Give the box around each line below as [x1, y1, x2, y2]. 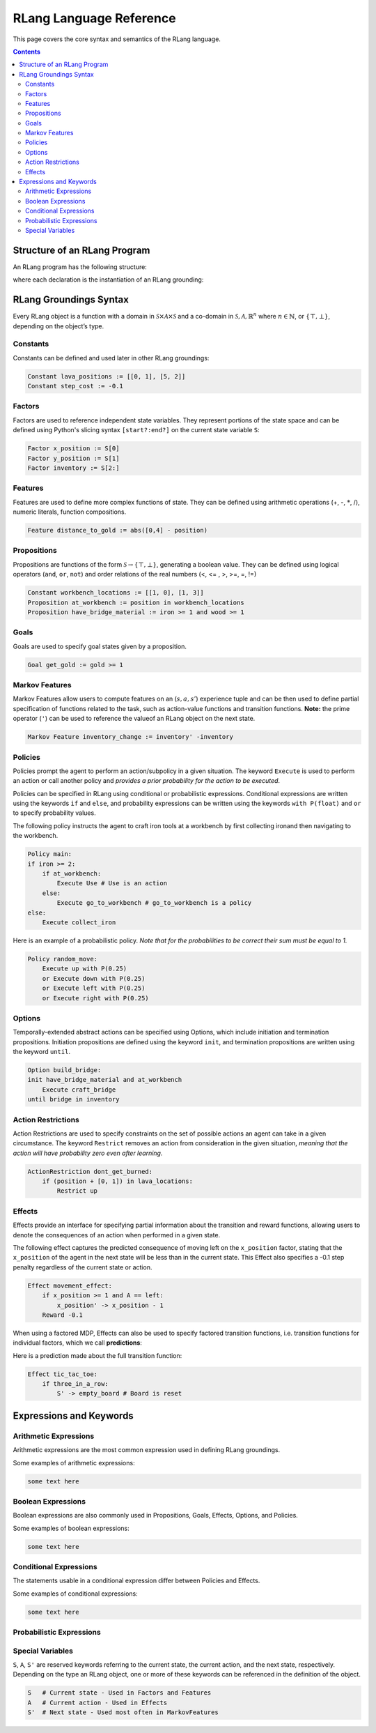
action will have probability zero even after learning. [13, 1149, 163, 1157]
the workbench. [13, 832, 58, 840]
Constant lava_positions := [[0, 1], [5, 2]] [27, 372, 186, 380]
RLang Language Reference [13, 10, 177, 26]
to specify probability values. [13, 809, 97, 817]
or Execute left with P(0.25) [42, 984, 146, 993]
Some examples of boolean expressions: [13, 1524, 130, 1532]
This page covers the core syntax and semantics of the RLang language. [13, 35, 221, 43]
